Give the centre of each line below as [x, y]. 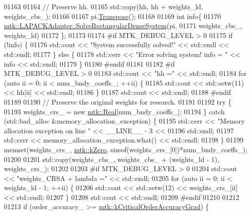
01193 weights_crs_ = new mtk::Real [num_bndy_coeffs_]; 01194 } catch [114, 111]
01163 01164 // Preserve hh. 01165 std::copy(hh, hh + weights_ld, [104, 6]
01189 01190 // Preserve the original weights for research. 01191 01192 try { [118, 101]
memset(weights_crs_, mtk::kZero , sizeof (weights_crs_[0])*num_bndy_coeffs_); [126, 149]
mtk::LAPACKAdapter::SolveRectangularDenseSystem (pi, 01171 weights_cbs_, [123, 26]
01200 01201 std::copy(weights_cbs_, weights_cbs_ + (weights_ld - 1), [112, 159]
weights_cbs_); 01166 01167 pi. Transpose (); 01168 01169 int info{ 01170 [113, 16]
